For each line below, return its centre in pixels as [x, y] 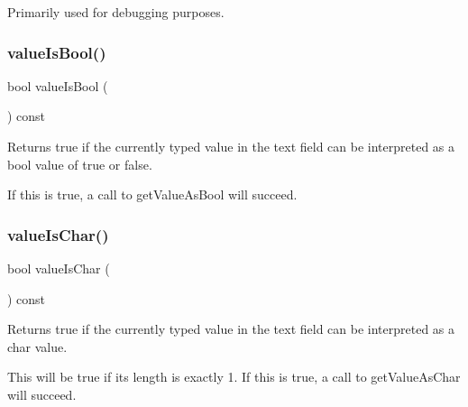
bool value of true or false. [80, 164]
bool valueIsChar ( [59, 268]
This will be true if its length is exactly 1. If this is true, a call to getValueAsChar [234, 377]
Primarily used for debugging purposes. [116, 12]
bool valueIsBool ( [58, 85]
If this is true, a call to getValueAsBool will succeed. [152, 194]
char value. [37, 346]
